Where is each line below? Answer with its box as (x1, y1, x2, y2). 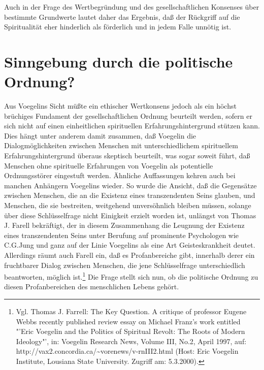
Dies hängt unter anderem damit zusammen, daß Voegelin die (4, 130, 196, 141)
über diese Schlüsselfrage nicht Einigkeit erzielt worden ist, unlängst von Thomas (4, 210, 256, 220)
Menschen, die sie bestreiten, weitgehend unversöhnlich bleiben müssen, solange (4, 200, 251, 211)
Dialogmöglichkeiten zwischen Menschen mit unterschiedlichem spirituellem (4, 140, 238, 151)
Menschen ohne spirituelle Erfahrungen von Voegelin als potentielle (4, 160, 213, 171)
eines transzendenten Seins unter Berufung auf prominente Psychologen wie (4, 229, 239, 240)
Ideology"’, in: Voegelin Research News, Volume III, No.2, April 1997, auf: (16, 335, 247, 346)
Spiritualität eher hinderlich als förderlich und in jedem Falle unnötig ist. (4, 21, 232, 32)
